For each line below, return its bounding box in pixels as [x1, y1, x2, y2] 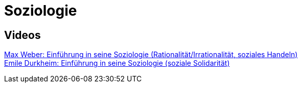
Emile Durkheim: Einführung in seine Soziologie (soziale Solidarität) [4, 59, 230, 68]
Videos [4, 28, 41, 41]
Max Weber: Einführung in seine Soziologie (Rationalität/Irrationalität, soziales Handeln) [4, 50, 298, 59]
